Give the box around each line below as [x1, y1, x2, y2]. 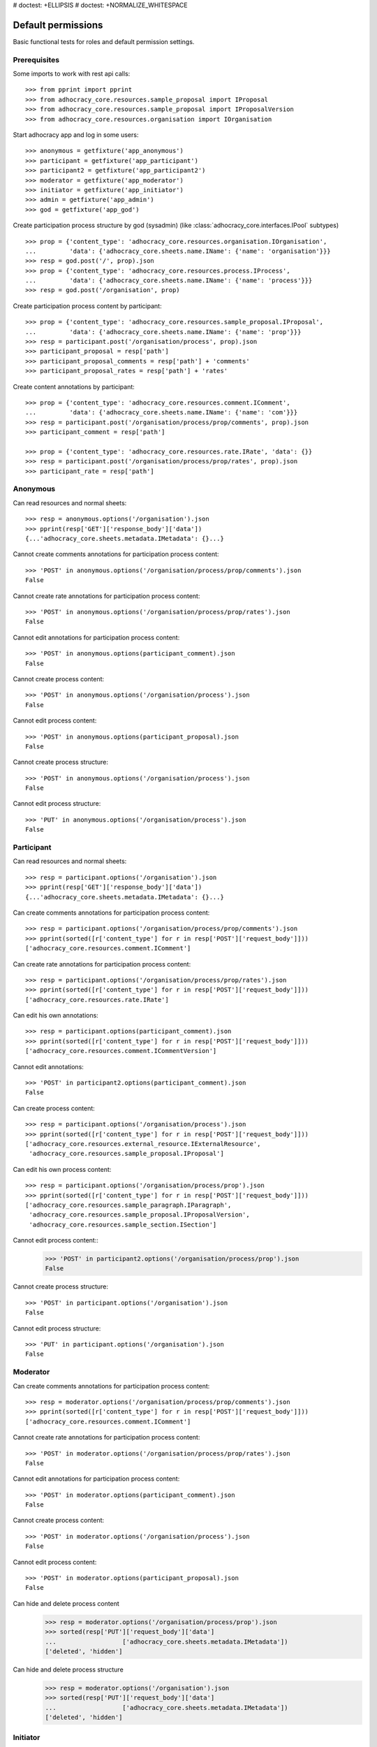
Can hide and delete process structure [13, 1665, 124, 1674]
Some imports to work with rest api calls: [13, 70, 131, 78]
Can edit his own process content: [13, 1165, 112, 1173]
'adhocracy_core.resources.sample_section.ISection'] [29, 1220, 217, 1228]
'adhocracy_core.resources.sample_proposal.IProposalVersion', [29, 1211, 251, 1219]
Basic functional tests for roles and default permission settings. [13, 37, 195, 45]
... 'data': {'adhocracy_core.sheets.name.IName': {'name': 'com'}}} [25, 409, 298, 416]
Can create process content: [13, 1104, 96, 1112]
